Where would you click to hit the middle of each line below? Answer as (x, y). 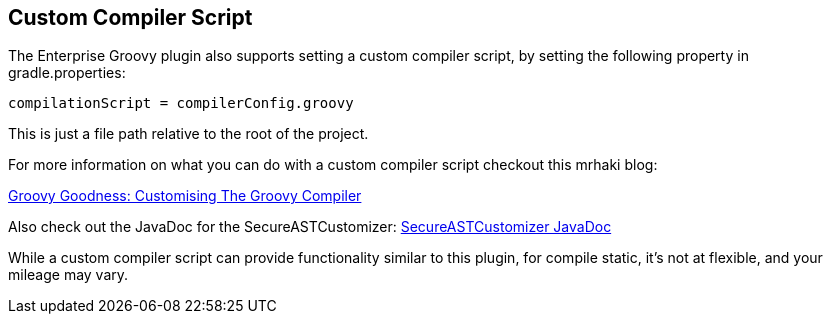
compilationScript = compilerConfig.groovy (181, 103)
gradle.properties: (67, 73)
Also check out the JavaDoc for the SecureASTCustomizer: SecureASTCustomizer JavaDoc (310, 227)
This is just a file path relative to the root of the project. (188, 134)
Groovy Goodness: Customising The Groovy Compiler (185, 196)
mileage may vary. (68, 275)
